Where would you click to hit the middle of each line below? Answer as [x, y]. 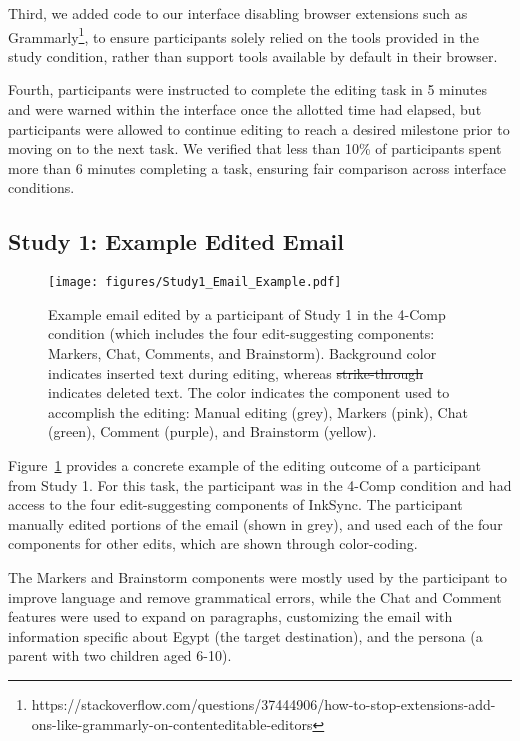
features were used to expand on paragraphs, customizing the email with [230, 616]
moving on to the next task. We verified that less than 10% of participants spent [255, 148]
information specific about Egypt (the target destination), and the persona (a [245, 635]
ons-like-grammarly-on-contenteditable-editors [172, 723]
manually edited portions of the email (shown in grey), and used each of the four [255, 523]
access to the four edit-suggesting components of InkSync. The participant [235, 504]
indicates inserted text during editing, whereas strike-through [236, 372]
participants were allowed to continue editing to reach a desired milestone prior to [259, 128]
